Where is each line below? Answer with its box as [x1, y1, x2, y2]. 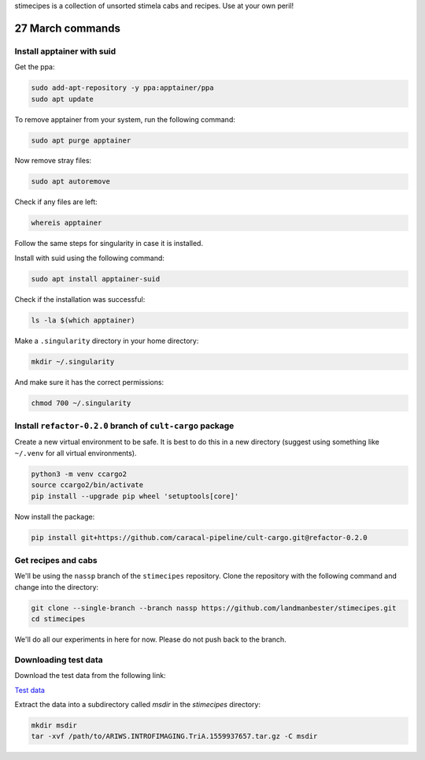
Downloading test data [14, 654, 103, 665]
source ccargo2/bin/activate [31, 481, 144, 490]
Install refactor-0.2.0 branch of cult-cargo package [14, 420, 235, 431]
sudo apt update [31, 95, 94, 103]
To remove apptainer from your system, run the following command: [14, 114, 235, 124]
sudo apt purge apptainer [31, 136, 131, 145]
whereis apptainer [31, 218, 102, 228]
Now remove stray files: [14, 156, 92, 166]
